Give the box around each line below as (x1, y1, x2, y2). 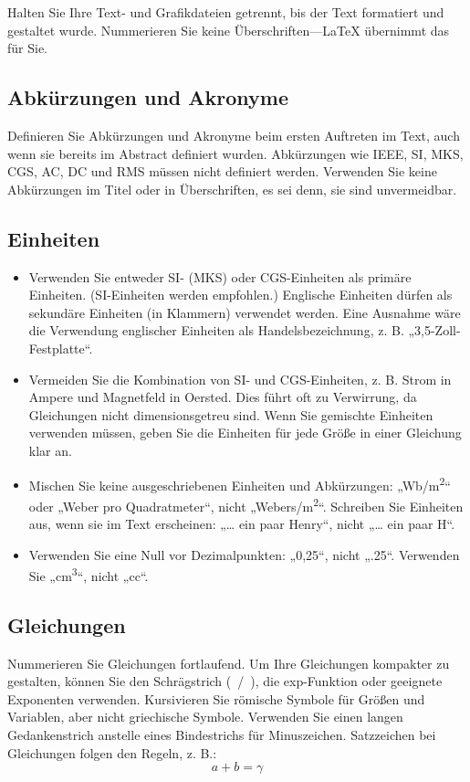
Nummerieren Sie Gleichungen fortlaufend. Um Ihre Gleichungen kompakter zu (7, 653, 450, 672)
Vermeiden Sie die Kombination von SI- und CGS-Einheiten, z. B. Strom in (28, 369, 452, 388)
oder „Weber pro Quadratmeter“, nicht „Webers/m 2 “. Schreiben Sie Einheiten (28, 493, 464, 515)
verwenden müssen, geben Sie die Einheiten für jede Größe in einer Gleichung (28, 423, 462, 442)
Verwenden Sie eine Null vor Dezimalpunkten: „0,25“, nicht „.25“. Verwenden (28, 544, 460, 564)
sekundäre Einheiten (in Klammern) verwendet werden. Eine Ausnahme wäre (28, 302, 461, 322)
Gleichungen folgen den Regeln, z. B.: (7, 743, 217, 762)
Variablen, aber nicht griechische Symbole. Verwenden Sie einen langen (7, 707, 403, 726)
